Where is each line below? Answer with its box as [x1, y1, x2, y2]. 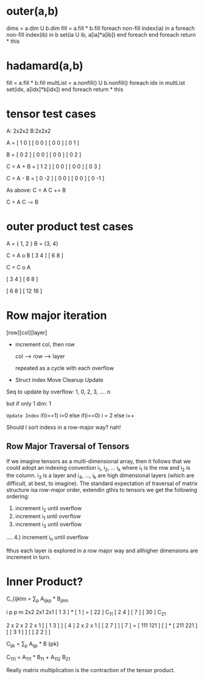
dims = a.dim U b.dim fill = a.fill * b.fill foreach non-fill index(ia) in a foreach [6, 24, 195, 32]
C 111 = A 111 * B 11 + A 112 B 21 [6, 653, 71, 662]
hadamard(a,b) [6, 59, 83, 73]
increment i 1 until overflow [15, 512, 81, 521]
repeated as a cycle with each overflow [15, 364, 114, 371]
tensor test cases [6, 107, 96, 121]
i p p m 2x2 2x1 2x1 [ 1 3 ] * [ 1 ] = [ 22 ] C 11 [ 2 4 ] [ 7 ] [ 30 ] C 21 [6, 609, 166, 617]
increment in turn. [6, 554, 51, 561]
